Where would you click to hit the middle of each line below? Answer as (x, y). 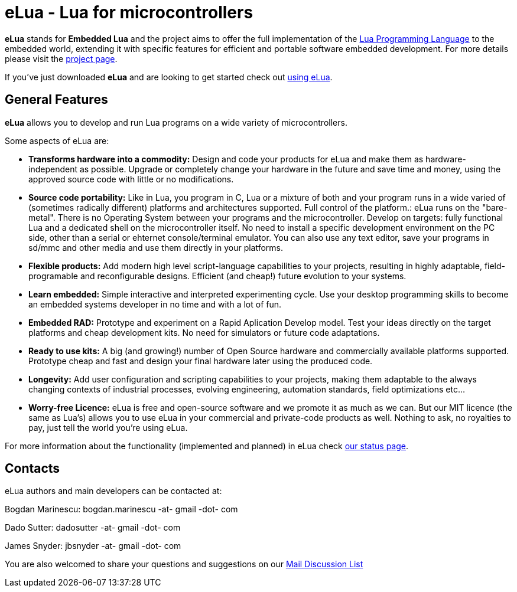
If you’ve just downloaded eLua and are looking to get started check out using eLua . (169, 77)
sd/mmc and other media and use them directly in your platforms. (156, 247)
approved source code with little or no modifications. (131, 179)
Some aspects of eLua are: (57, 140)
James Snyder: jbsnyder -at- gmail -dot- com (93, 546)
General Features (56, 100)
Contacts (32, 469)
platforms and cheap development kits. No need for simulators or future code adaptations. (204, 332)
